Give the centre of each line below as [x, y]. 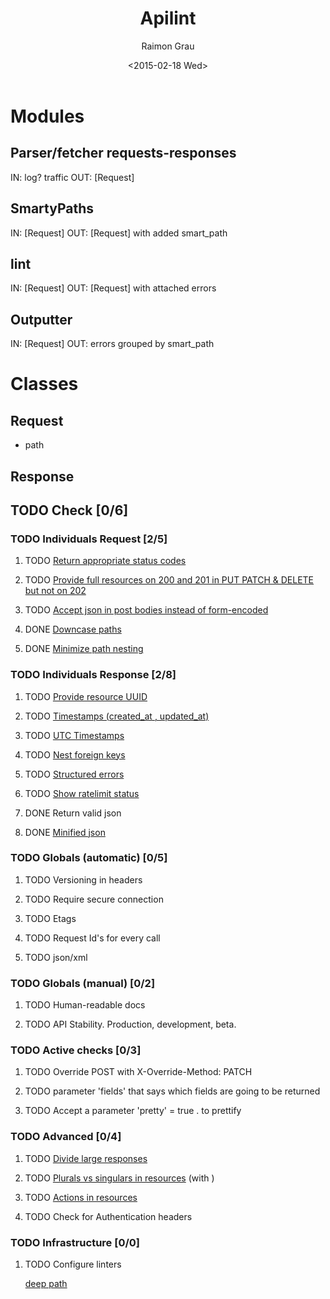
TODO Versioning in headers [83, 879]
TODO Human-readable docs [85, 1005]
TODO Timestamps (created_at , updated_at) [117, 716]
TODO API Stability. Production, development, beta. [130, 1024]
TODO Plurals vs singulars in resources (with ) [119, 1178]
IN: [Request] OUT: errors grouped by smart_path [112, 344]
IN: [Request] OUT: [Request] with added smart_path [119, 233]
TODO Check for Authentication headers [108, 1216]
